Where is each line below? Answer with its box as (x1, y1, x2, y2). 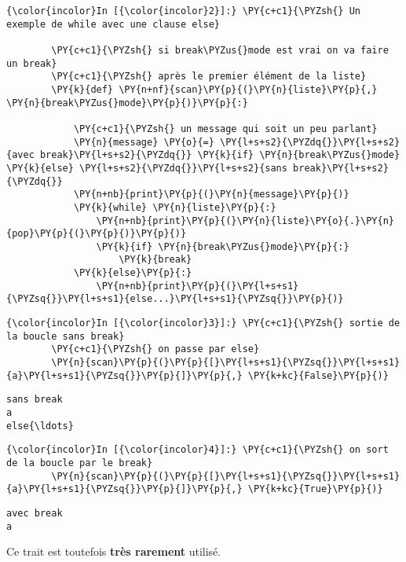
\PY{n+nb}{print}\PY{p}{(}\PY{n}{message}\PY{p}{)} (73, 189, 349, 200)
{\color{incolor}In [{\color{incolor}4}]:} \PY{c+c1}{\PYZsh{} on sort (6, 444, 389, 456)
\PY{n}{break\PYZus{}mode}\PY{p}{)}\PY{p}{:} (6, 97, 248, 108)
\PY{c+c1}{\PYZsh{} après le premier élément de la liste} (51, 71, 367, 83)
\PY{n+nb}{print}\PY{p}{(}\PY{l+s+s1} (96, 280, 299, 292)
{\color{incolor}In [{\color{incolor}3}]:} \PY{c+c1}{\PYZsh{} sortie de (6, 318, 401, 329)
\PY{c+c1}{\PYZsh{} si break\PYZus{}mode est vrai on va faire (51, 44, 389, 56)
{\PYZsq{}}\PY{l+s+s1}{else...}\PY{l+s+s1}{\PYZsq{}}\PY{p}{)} (6, 293, 344, 305)
